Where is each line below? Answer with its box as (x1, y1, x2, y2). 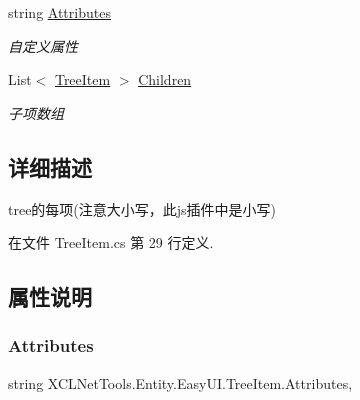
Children (138, 69, 192, 90)
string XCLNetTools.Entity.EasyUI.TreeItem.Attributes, (8, 372, 353, 393)
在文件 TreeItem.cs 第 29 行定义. (8, 232, 214, 253)
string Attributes (8, 2, 111, 22)
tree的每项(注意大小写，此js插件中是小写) (8, 198, 277, 219)
